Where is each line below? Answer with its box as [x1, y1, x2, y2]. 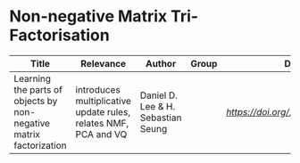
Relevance [79, 57, 127, 69]
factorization [13, 139, 67, 151]
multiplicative [75, 94, 132, 107]
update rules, [75, 105, 131, 118]
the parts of [13, 83, 62, 95]
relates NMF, [75, 117, 129, 129]
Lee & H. [139, 100, 176, 112]
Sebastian [139, 111, 182, 124]
